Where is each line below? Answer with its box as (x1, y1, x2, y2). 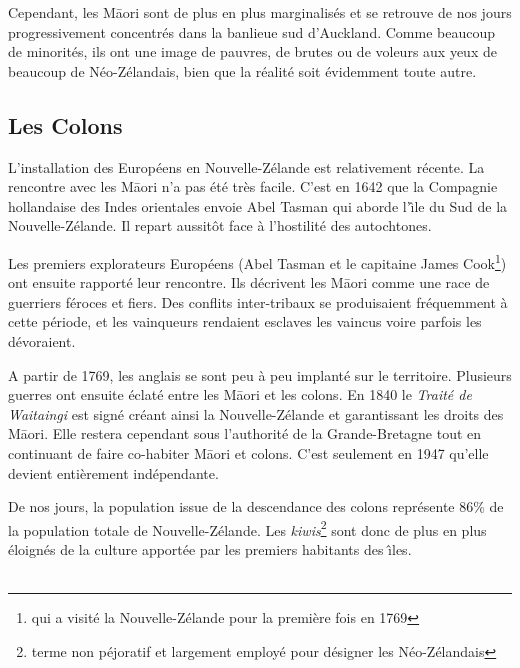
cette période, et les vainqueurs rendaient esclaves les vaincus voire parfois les (8, 311, 482, 332)
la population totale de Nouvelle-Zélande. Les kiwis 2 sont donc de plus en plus (8, 516, 487, 540)
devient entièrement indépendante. (8, 462, 219, 483)
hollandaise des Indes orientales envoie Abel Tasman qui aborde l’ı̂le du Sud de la (8, 195, 508, 216)
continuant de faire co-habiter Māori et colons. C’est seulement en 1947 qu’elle (8, 442, 489, 463)
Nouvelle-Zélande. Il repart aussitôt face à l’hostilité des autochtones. (8, 215, 432, 236)
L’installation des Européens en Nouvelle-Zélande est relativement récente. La (8, 156, 485, 177)
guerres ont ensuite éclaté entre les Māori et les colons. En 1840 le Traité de (8, 384, 472, 405)
